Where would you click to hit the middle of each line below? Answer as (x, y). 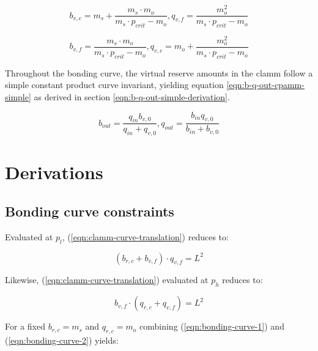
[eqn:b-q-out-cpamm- (265, 85)
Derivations (54, 172)
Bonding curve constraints (90, 211)
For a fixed (25, 326)
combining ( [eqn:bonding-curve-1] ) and (212, 326)
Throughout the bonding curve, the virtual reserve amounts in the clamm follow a (159, 72)
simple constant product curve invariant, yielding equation (114, 85)
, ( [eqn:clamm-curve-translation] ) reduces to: (145, 236)
